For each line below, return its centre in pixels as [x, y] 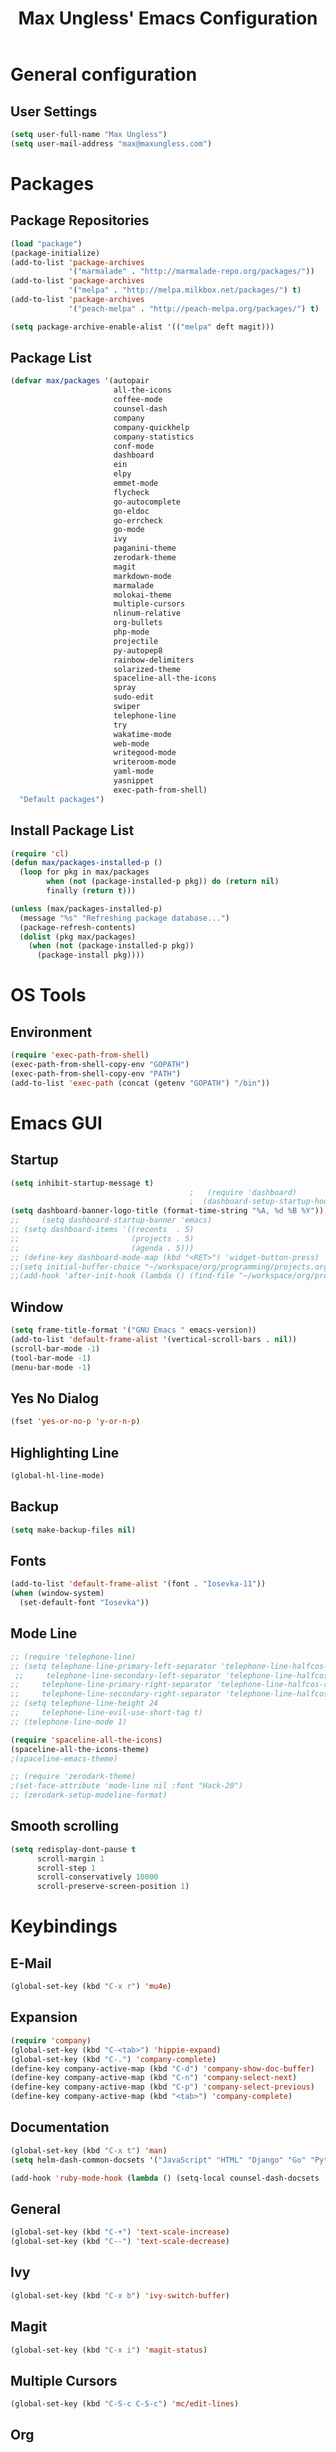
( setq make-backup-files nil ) [73, 1530]
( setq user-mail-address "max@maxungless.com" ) [111, 143]
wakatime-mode [142, 734]
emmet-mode [136, 483]
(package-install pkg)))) [90, 955]
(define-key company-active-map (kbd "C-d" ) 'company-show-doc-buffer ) [162, 2068]
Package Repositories [80, 220]
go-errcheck [138, 520]
